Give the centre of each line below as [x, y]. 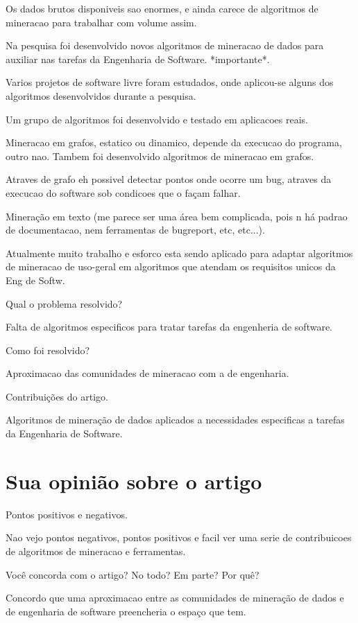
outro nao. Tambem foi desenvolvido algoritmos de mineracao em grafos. [160, 156]
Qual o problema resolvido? [64, 303]
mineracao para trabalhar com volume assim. [101, 22]
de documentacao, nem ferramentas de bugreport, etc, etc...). [135, 230]
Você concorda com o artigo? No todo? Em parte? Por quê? [133, 574]
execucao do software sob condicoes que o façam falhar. [123, 192]
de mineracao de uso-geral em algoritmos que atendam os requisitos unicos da [171, 266]
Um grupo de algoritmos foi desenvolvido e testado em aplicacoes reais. [157, 119]
